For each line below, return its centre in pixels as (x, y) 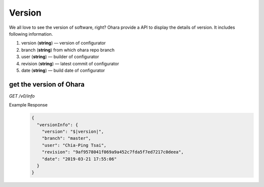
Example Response (28, 105)
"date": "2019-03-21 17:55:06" (79, 159)
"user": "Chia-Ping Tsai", (74, 145)
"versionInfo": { (57, 125)
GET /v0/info (22, 96)
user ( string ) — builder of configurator (60, 57)
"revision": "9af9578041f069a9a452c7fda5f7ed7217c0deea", (113, 152)
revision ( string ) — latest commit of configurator (70, 63)
